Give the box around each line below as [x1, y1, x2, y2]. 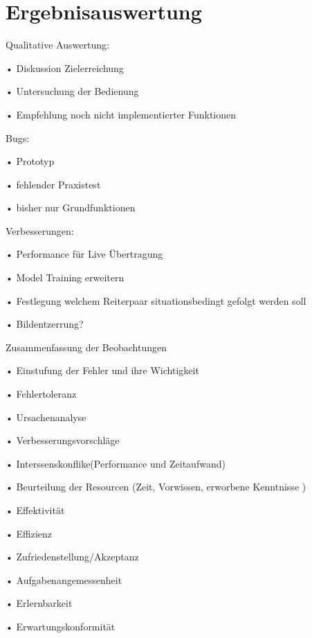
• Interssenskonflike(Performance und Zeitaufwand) [6, 456, 226, 470]
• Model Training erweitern [6, 270, 125, 285]
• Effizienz [6, 526, 53, 540]
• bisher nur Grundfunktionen [6, 200, 136, 215]
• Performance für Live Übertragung [6, 247, 163, 261]
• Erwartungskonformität [6, 619, 116, 633]
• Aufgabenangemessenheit [6, 572, 122, 587]
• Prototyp [6, 154, 55, 168]
